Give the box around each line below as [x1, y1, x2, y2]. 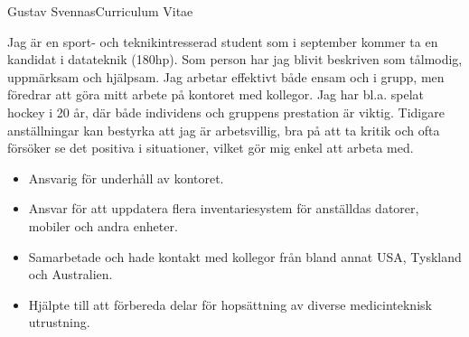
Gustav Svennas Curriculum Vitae [7, 2, 193, 20]
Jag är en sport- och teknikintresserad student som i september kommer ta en [7, 32, 438, 51]
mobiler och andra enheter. [28, 216, 178, 235]
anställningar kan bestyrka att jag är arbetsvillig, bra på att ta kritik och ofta [7, 120, 440, 139]
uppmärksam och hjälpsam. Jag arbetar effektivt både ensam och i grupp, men [7, 67, 445, 86]
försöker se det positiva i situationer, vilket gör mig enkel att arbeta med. [7, 138, 414, 157]
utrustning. [28, 313, 90, 332]
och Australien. [28, 265, 113, 284]
